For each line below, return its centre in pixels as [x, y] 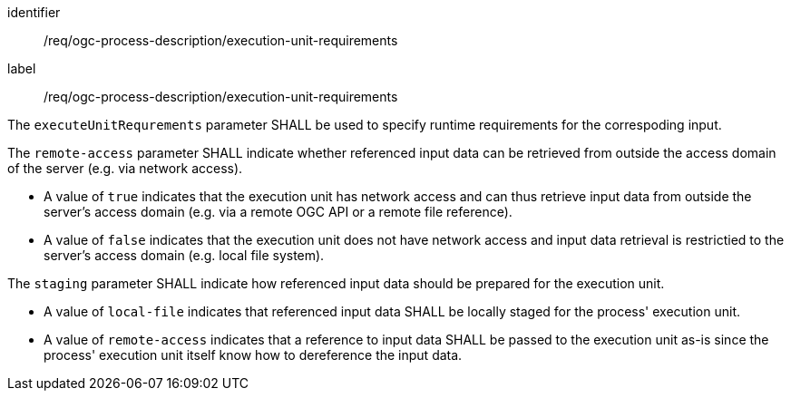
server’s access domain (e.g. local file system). [184, 255]
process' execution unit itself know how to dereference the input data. [253, 355]
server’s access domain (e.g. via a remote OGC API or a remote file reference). [278, 212]
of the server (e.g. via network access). [125, 168]
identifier [34, 12]
